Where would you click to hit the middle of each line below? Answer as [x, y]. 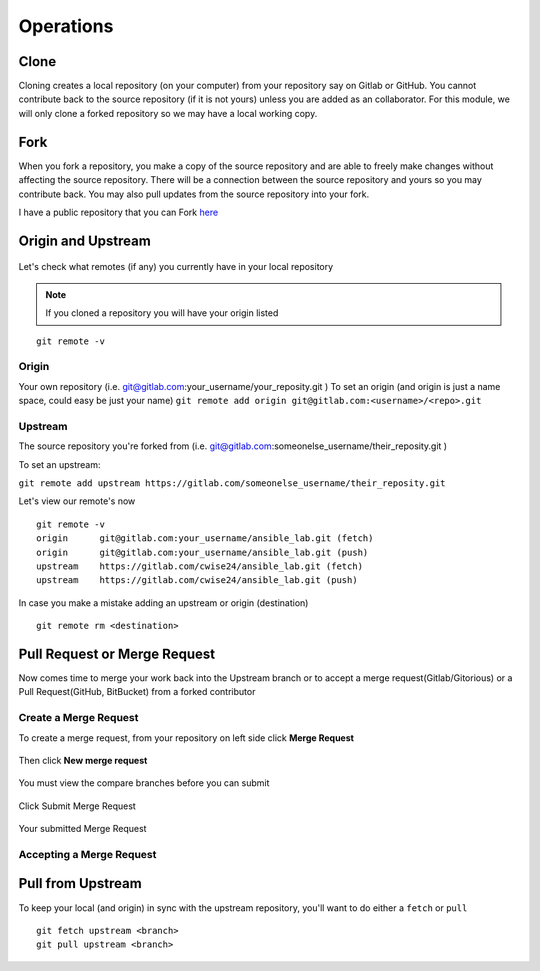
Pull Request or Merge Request [116, 653]
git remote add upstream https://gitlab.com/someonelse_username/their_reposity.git [232, 483]
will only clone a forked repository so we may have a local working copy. [168, 113]
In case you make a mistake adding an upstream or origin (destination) [163, 602]
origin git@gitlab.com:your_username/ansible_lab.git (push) [202, 552]
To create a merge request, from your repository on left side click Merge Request [186, 737]
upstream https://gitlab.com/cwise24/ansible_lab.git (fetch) [200, 566]
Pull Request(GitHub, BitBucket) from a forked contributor [137, 692]
